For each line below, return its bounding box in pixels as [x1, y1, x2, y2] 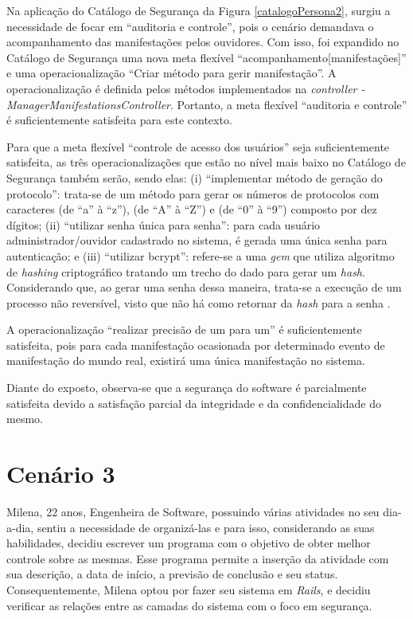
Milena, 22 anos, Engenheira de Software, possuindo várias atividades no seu [6, 503, 380, 519]
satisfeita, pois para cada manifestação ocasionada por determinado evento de [6, 336, 385, 353]
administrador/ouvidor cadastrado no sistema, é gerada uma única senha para [6, 232, 388, 249]
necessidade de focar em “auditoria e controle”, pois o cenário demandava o [6, 18, 374, 34]
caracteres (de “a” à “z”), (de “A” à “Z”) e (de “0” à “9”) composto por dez [6, 201, 377, 217]
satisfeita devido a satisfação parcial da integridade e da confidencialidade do [6, 394, 381, 411]
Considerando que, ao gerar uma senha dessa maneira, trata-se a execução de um [6, 279, 402, 296]
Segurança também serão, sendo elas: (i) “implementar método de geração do [6, 169, 383, 186]
